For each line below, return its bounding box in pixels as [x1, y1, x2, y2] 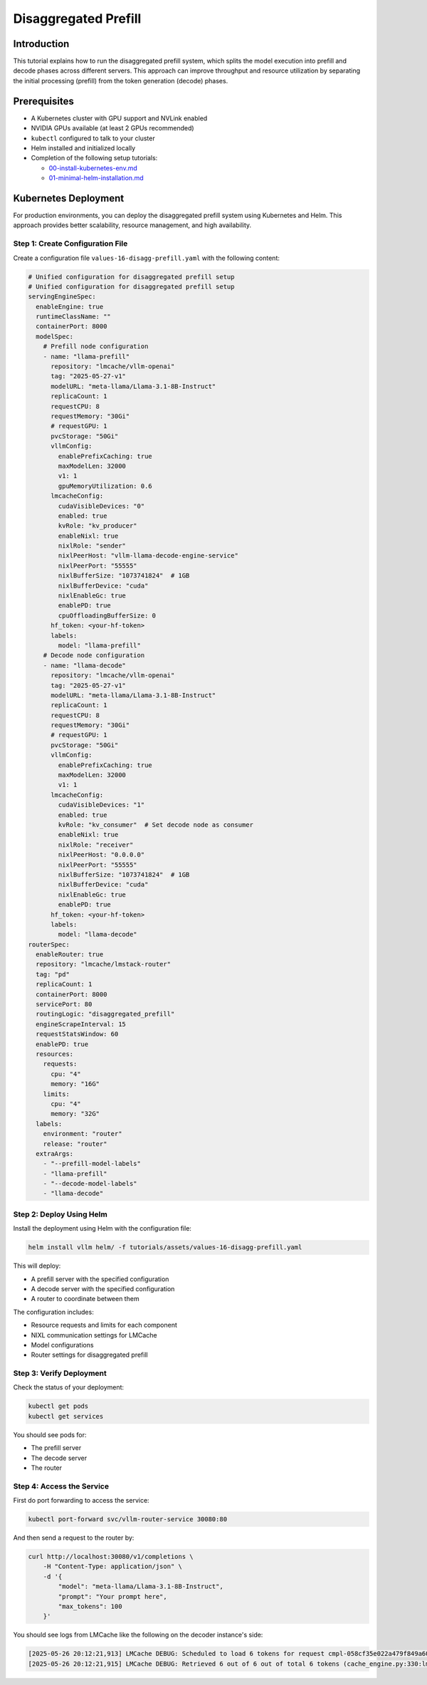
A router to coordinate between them [31, 1295, 139, 1303]
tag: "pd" [36, 970, 70, 979]
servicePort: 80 [36, 1001, 93, 1008]
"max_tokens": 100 [58, 1602, 122, 1610]
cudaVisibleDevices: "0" [58, 502, 145, 510]
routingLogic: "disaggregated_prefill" [36, 1010, 175, 1018]
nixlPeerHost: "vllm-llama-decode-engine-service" [58, 552, 238, 560]
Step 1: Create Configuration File [13, 239, 128, 249]
